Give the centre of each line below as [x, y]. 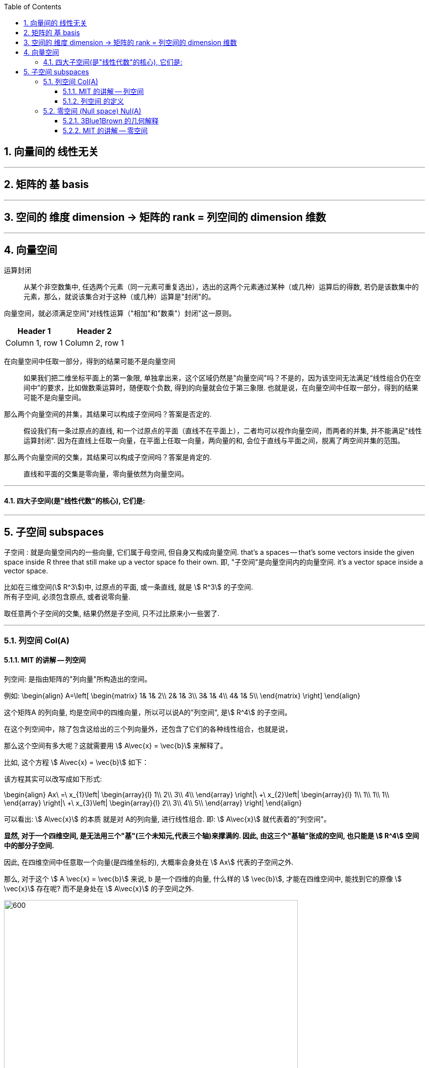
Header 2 [95, 331]
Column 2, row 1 [94, 343]
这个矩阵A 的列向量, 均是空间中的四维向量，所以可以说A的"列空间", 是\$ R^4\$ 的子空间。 [148, 712]
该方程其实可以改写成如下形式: [53, 779]
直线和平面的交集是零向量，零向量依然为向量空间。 [106, 474]
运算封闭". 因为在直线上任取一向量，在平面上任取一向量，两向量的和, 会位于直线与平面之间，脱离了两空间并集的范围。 [214, 441]
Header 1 [34, 331]
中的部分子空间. [29, 846]
